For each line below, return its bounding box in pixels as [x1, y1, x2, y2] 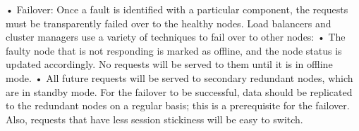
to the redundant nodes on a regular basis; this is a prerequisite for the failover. [6, 98, 350, 113]
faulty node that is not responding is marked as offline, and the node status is [6, 43, 342, 57]
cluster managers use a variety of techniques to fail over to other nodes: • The [6, 29, 346, 44]
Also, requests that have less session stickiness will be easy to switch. [6, 111, 303, 126]
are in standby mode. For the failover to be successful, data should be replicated [6, 84, 353, 99]
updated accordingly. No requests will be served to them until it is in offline [6, 57, 333, 71]
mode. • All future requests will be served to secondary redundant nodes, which [6, 70, 353, 85]
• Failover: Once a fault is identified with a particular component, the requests [6, 2, 348, 16]
